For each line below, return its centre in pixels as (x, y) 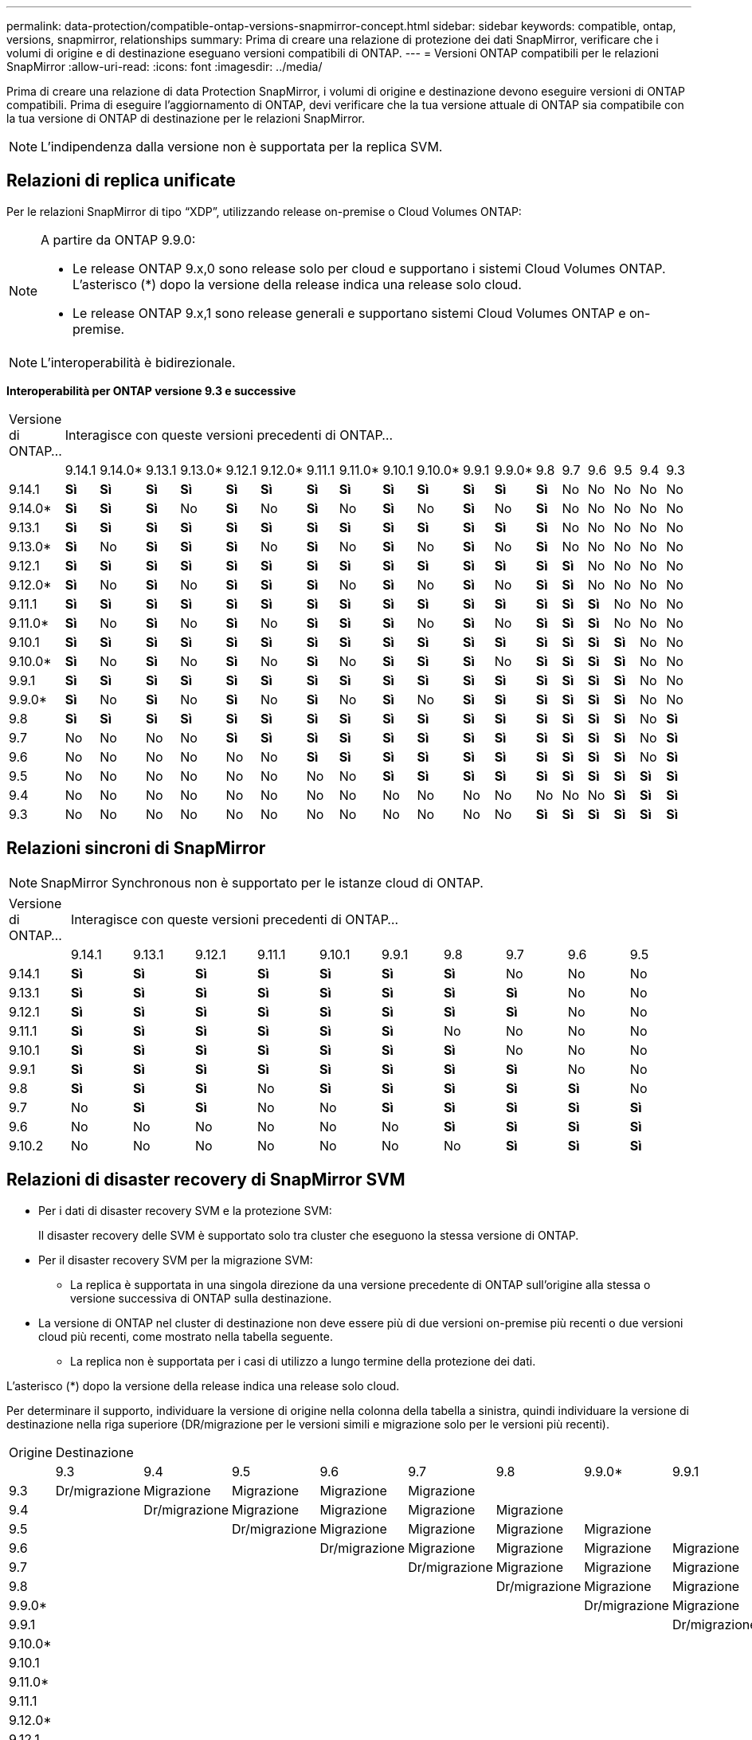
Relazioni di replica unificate (121, 181)
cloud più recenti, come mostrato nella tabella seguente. (186, 1336)
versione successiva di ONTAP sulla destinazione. (201, 1298)
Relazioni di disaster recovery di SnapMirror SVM (206, 1180)
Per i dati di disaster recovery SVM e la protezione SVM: (185, 1210)
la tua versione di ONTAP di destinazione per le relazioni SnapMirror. (186, 118)
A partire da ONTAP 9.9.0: (118, 239)
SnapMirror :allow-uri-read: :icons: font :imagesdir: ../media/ (164, 67)
